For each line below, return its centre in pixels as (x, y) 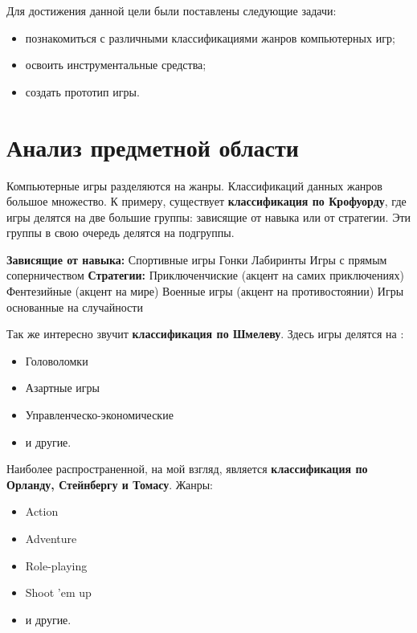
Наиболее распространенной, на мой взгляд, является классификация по (187, 469)
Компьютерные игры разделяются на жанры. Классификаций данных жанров (194, 185)
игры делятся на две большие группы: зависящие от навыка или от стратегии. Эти (209, 216)
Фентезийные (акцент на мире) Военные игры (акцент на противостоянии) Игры (205, 291)
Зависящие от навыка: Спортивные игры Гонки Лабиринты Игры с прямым (197, 259)
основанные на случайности (75, 306)
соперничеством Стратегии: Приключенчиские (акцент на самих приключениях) (205, 275)
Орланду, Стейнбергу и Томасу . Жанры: (110, 484)
